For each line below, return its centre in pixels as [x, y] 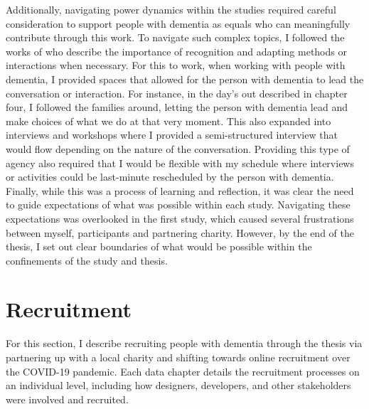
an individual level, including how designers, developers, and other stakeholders [178, 385]
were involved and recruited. [67, 399]
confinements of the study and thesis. [87, 260]
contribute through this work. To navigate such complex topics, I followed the [175, 37]
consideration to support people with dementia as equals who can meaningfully [178, 23]
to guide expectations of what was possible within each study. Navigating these [178, 204]
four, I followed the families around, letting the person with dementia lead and [177, 107]
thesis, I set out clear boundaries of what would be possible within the [159, 246]
